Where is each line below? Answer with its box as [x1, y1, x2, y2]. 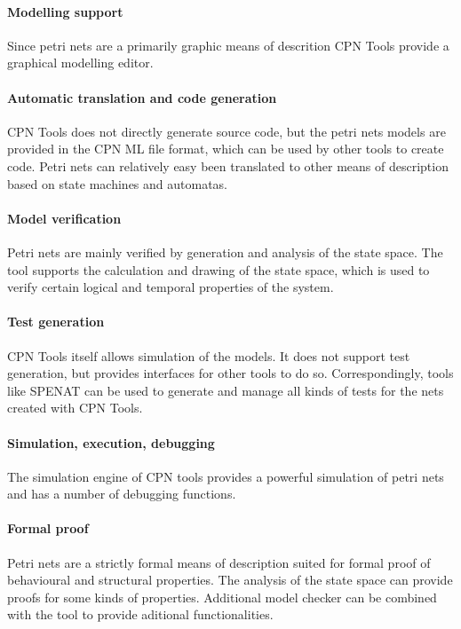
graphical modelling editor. [7, 53, 154, 72]
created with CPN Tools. [7, 398, 143, 417]
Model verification [7, 208, 122, 227]
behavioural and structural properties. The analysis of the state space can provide [7, 570, 453, 589]
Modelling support [7, 2, 123, 20]
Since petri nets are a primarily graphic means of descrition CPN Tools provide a [7, 35, 449, 54]
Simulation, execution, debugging [7, 433, 215, 452]
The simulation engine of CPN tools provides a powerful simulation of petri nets [7, 467, 444, 485]
